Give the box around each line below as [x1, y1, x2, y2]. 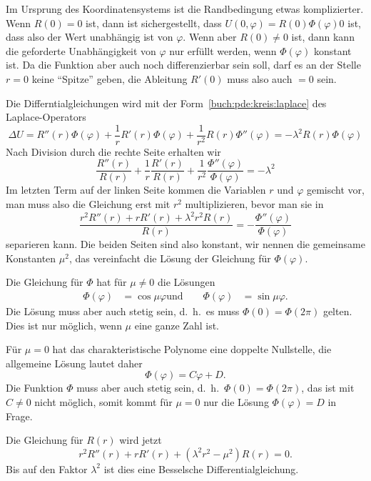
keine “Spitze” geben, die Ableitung [31, 71, 188, 86]
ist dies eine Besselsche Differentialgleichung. [103, 461, 299, 476]
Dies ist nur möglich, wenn [6, 317, 122, 332]
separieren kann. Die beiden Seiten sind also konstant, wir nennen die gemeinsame [6, 237, 365, 252]
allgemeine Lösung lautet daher [6, 355, 143, 370]
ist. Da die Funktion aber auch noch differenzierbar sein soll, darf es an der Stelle [6, 57, 361, 72]
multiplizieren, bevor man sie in [185, 197, 324, 212]
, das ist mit [301, 380, 355, 395]
